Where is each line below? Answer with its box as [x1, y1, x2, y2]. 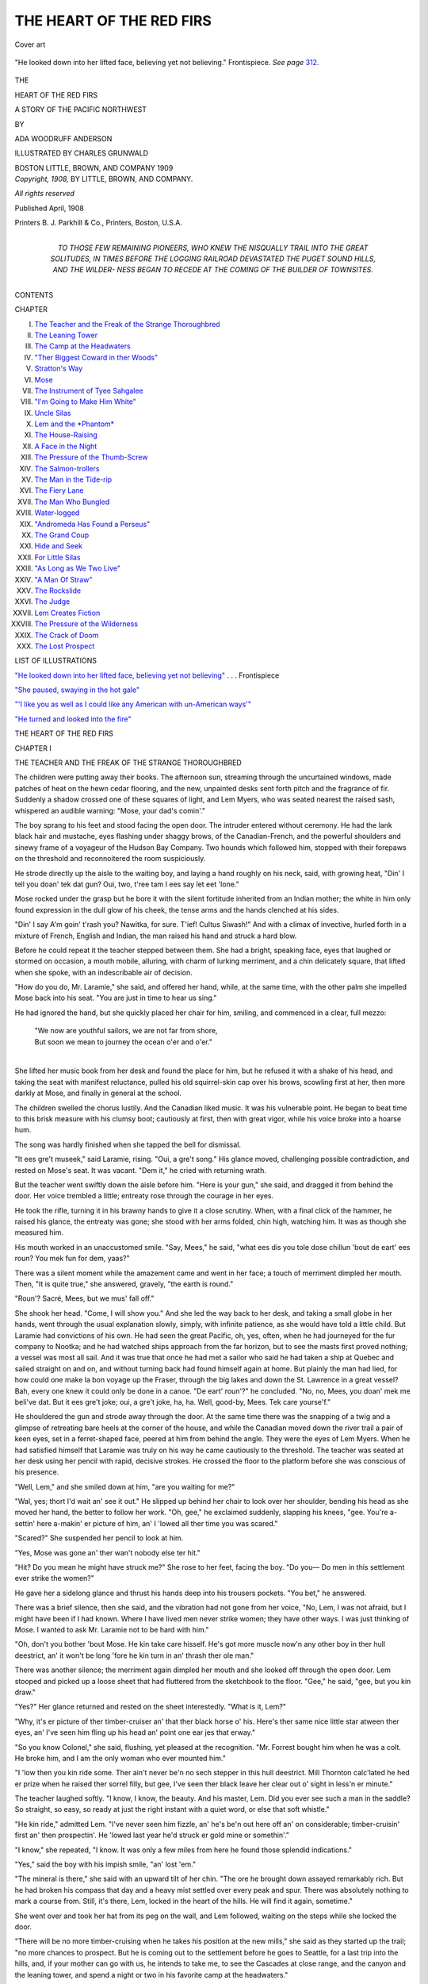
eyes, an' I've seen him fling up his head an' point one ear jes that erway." [14, 1728, 256, 1737]
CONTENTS [14, 290, 54, 299]
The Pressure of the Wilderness [34, 619, 139, 629]
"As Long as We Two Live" [34, 563, 120, 573]
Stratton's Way [34, 363, 83, 373]
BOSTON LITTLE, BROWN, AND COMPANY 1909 [14, 163, 174, 172]
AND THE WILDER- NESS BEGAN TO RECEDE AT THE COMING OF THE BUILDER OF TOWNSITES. [52, 265, 374, 275]
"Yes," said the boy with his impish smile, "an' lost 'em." [14, 1859, 197, 1869]
